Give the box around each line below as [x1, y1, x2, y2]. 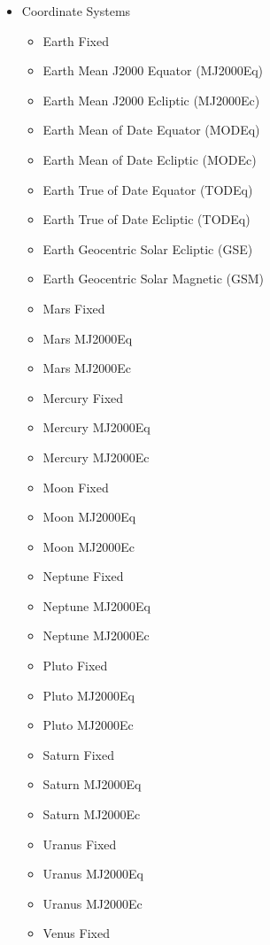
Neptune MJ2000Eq [42, 596, 150, 615]
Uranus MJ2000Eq [42, 864, 143, 883]
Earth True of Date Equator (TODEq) [42, 180, 253, 198]
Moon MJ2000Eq [42, 507, 136, 526]
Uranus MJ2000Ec [42, 894, 143, 912]
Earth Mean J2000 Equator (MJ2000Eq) [42, 61, 264, 80]
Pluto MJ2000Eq [42, 686, 135, 704]
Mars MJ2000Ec [42, 359, 131, 377]
